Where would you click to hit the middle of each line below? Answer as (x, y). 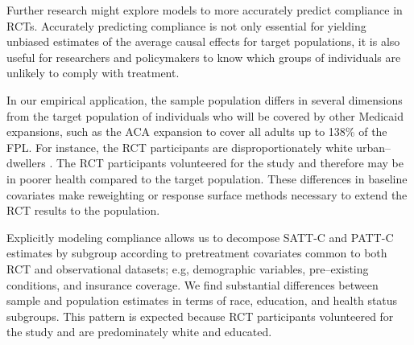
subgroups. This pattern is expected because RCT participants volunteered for (200, 316)
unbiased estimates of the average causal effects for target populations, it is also (203, 41)
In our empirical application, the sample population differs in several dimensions (205, 99)
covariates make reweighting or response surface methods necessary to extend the (207, 194)
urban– (374, 147)
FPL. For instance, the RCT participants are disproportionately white (180, 147)
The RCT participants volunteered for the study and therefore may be (230, 163)
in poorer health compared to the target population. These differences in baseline (207, 178)
